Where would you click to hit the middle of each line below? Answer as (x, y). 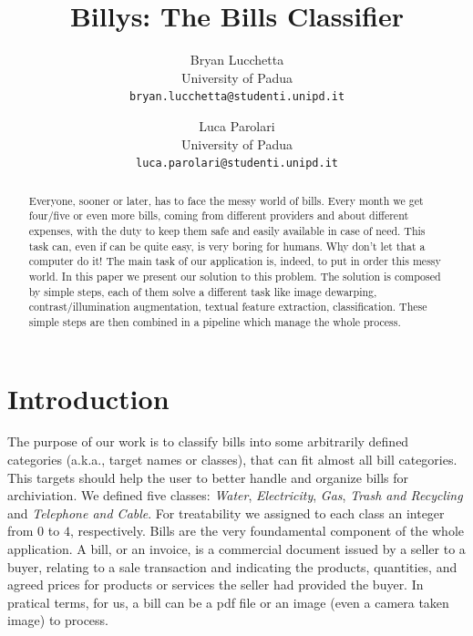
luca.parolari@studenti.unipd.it (237, 164)
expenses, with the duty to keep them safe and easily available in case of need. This (227, 230)
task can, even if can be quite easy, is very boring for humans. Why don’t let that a (227, 246)
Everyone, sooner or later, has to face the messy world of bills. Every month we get (226, 200)
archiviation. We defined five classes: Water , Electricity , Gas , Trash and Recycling (235, 495)
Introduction (88, 398)
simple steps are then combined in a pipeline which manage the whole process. (215, 321)
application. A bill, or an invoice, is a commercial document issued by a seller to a (236, 549)
